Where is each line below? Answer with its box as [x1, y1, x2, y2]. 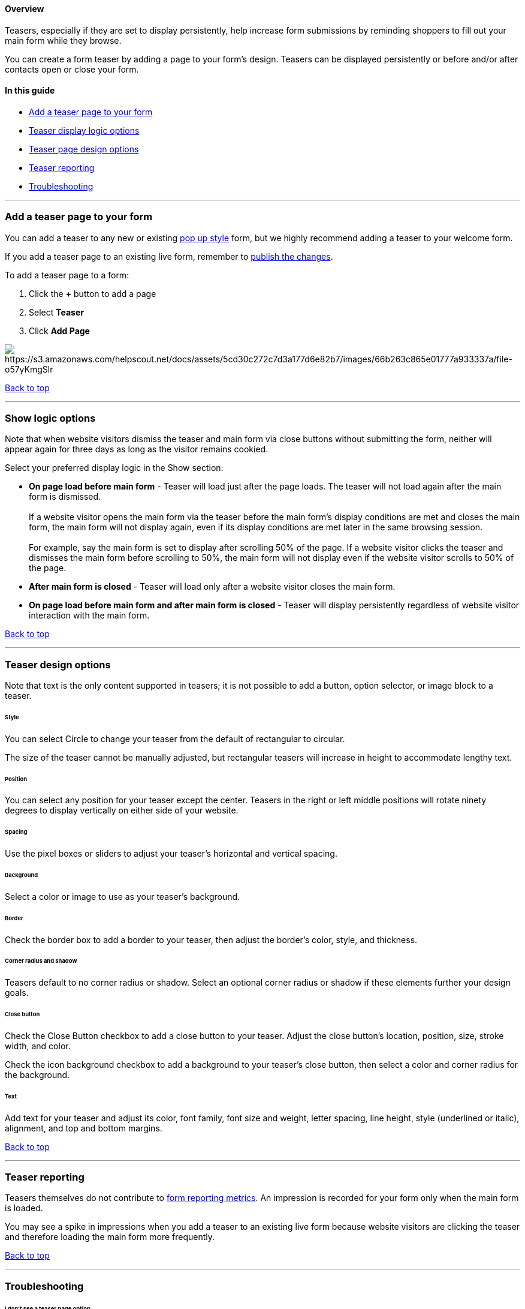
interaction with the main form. [29, 610, 150, 621]
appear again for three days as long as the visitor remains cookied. [5, 444, 268, 455]
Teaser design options [5, 658, 111, 671]
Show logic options [5, 412, 96, 424]
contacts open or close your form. [5, 64, 139, 74]
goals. [5, 987, 29, 998]
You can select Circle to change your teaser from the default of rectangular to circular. [5, 733, 345, 744]
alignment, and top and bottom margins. [5, 1122, 162, 1133]
